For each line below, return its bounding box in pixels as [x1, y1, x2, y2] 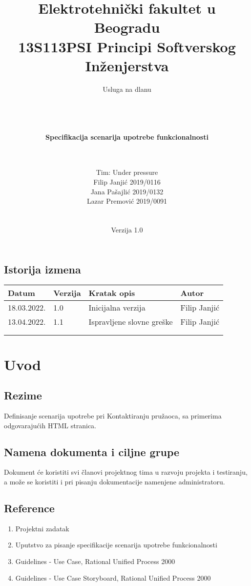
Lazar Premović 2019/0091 [87, 196, 167, 206]
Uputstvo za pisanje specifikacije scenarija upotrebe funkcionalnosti [15, 540, 217, 550]
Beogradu [94, 17, 160, 37]
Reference [4, 500, 55, 515]
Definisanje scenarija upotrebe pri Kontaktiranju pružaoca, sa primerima [4, 410, 222, 420]
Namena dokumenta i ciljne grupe [4, 444, 180, 459]
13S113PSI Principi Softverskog [18, 36, 236, 56]
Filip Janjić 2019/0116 [93, 177, 161, 187]
